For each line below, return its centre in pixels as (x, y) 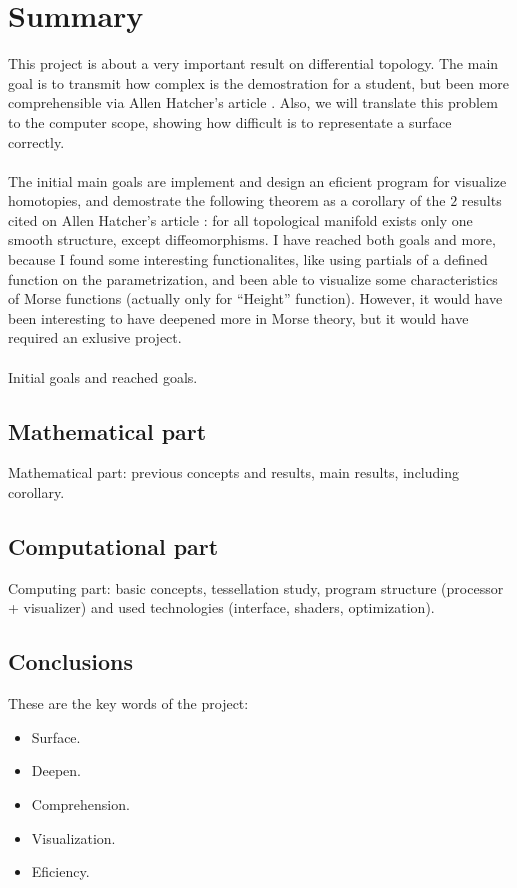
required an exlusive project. (95, 337)
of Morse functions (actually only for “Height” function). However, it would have (255, 298)
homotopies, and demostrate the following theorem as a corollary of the (227, 200)
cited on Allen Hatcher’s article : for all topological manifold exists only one (240, 219)
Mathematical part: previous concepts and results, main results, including (233, 472)
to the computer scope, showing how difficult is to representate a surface (230, 121)
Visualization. (73, 837)
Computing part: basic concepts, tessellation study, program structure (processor (256, 587)
